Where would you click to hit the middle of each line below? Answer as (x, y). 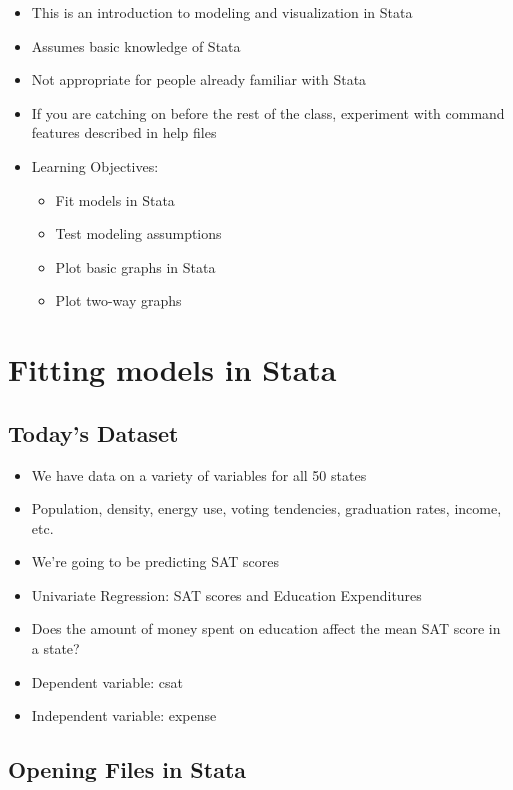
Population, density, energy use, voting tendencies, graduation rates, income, (266, 508)
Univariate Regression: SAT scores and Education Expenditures (226, 594)
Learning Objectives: (95, 165)
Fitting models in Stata (172, 369)
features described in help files (124, 132)
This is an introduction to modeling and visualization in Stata (222, 12)
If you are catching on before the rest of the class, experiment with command (268, 112)
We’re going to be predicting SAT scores (155, 561)
